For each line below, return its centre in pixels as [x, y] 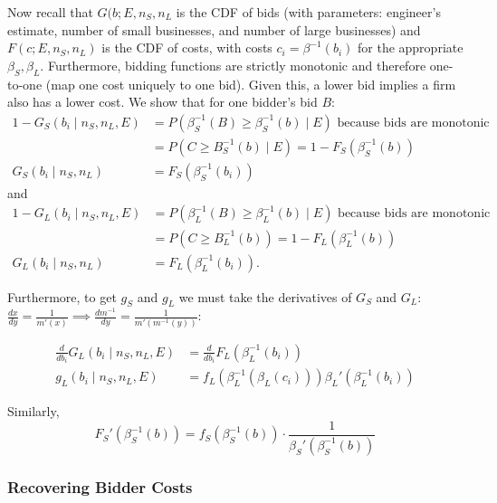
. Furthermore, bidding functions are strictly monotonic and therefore [233, 65]
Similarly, [33, 411]
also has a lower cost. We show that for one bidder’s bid [162, 102]
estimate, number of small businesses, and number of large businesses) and [214, 29]
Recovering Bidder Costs [100, 486]
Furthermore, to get [62, 296]
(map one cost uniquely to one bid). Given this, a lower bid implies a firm [251, 84]
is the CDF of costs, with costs [187, 47]
